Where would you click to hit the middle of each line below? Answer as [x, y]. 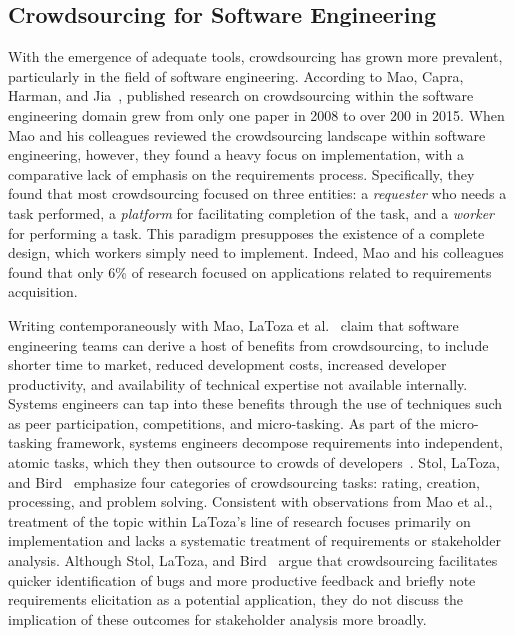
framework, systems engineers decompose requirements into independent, [279, 442]
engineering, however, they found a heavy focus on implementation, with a [236, 154]
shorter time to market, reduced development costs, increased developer [227, 364]
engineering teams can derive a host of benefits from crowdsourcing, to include [248, 344]
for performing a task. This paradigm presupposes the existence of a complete [246, 232]
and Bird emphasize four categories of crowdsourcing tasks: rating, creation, [244, 481]
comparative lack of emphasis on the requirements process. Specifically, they [241, 173]
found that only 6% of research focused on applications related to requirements [250, 271]
